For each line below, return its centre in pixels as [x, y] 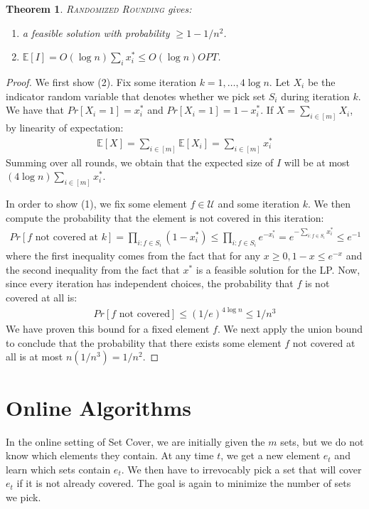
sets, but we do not [322, 441]
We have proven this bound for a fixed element [108, 329]
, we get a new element [271, 455]
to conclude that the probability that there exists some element [144, 342]
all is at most [34, 357]
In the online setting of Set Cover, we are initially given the [135, 441]
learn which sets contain [58, 469]
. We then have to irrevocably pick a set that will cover [241, 469]
